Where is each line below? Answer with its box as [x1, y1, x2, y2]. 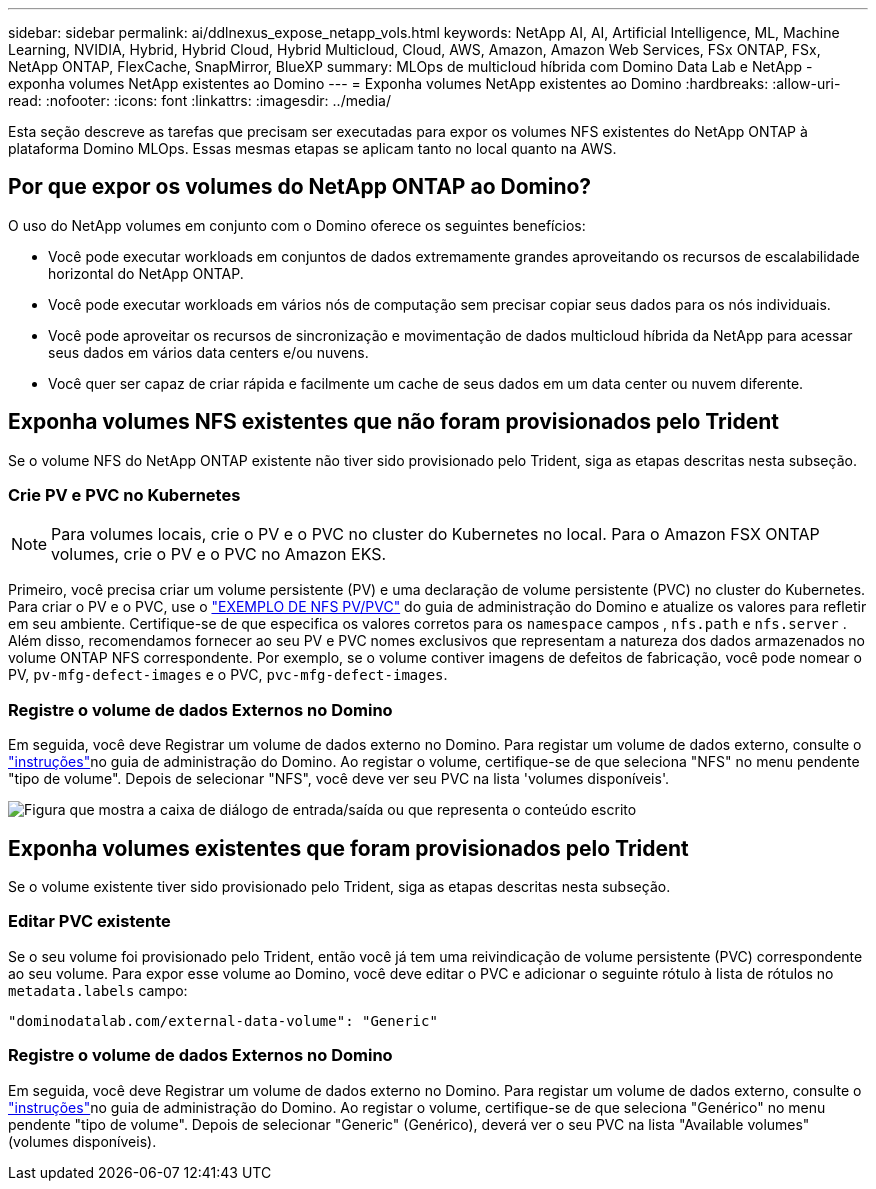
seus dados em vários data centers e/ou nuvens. [48, 343, 369, 361]
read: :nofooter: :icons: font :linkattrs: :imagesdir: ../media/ [8, 92, 391, 109]
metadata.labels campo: [8, 981, 188, 999]
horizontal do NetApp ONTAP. [48, 264, 244, 282]
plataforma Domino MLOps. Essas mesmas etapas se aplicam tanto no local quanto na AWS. [8, 140, 617, 157]
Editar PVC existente [8, 911, 171, 932]
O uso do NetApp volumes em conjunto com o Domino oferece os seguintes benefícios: [8, 216, 586, 234]
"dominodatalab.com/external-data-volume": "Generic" [8, 1012, 438, 1029]
